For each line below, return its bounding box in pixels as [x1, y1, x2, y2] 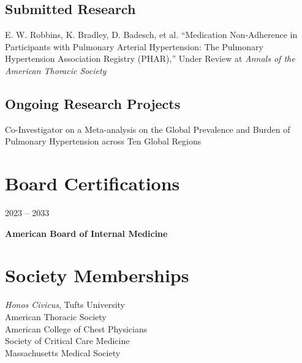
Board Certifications [5, 171, 180, 196]
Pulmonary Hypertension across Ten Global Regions [5, 135, 202, 148]
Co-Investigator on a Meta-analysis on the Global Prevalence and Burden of [5, 122, 290, 135]
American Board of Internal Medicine [5, 226, 168, 239]
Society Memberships [5, 263, 189, 288]
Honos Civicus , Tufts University [5, 298, 125, 311]
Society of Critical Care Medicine [5, 334, 130, 347]
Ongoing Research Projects [5, 94, 181, 113]
